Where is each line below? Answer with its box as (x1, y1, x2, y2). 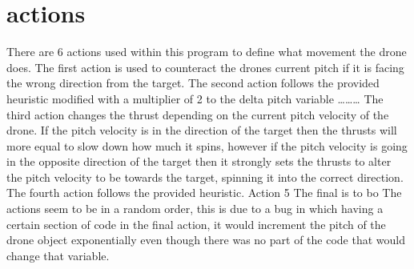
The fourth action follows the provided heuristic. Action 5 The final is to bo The (6, 184, 402, 201)
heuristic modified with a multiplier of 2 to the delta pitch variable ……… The (6, 90, 384, 106)
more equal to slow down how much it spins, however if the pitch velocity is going (6, 137, 408, 154)
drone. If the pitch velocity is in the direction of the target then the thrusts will (6, 122, 397, 139)
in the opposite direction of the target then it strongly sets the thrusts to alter (6, 153, 392, 170)
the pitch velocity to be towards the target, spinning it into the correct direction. (6, 168, 404, 185)
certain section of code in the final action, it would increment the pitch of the (6, 215, 386, 232)
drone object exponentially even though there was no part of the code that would (6, 231, 405, 248)
